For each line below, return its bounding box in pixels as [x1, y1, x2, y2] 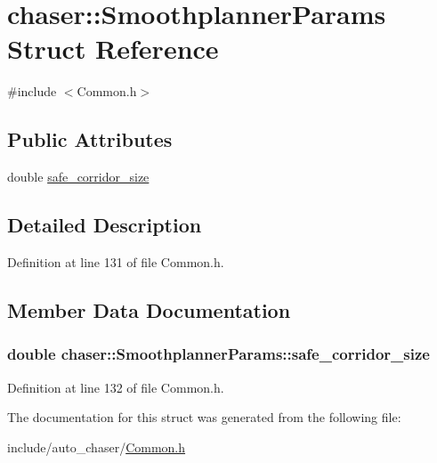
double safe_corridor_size [7, 167, 150, 186]
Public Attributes [7, 126, 173, 153]
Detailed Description [7, 211, 202, 239]
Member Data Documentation [7, 296, 291, 323]
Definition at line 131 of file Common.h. [7, 252, 224, 271]
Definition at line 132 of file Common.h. [7, 378, 224, 396]
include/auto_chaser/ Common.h [7, 437, 186, 456]
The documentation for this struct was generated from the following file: [7, 408, 401, 426]
